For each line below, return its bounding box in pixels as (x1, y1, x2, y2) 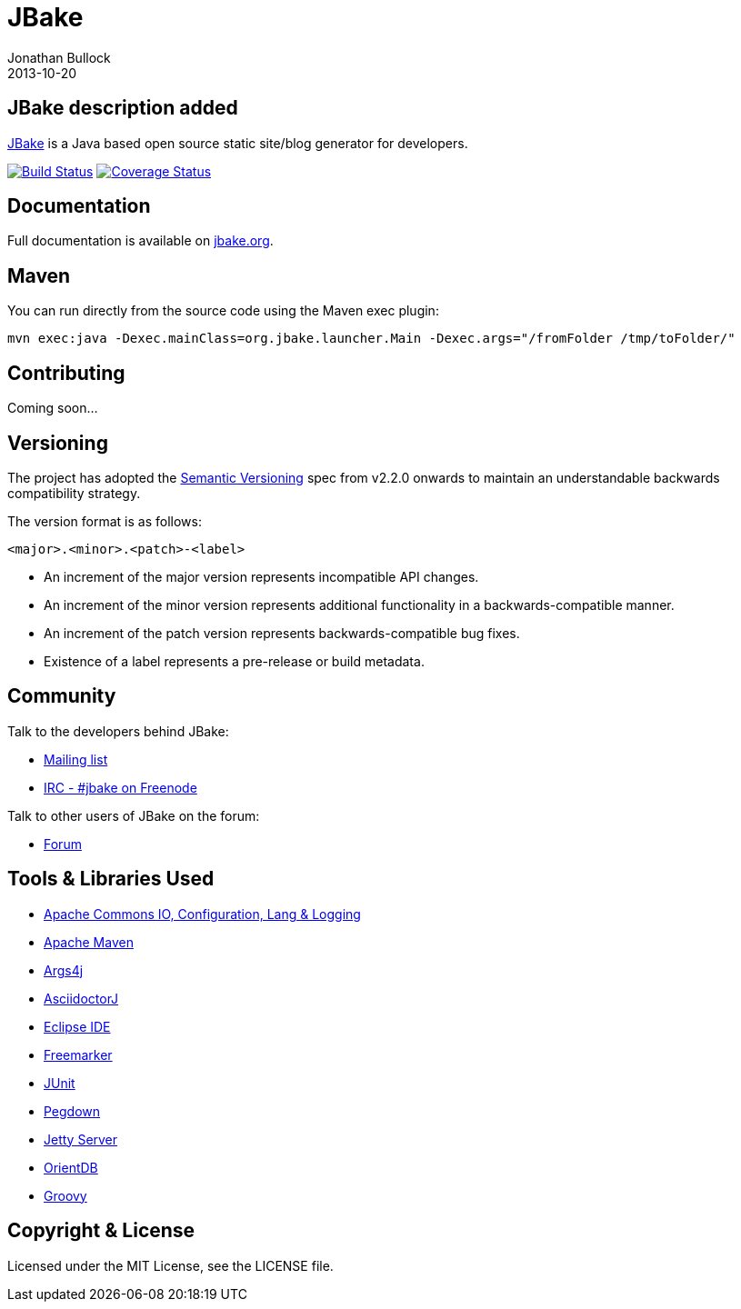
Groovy (44, 1187, 87, 1204)
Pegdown (44, 1103, 101, 1119)
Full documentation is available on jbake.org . (7, 233, 274, 249)
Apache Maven (44, 934, 134, 950)
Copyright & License (7, 1219, 195, 1243)
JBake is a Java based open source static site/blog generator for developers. (7, 135, 468, 151)
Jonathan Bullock (7, 49, 111, 65)
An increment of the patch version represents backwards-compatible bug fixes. (44, 625, 520, 641)
